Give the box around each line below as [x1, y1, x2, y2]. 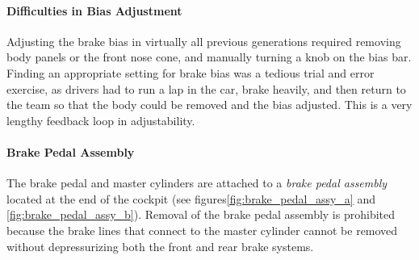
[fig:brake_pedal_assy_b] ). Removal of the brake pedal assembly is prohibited [6, 206, 396, 223]
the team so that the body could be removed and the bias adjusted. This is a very [6, 96, 413, 113]
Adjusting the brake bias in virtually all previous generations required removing [6, 32, 401, 49]
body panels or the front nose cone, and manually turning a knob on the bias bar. [6, 48, 412, 65]
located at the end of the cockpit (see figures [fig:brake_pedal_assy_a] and [6, 190, 375, 207]
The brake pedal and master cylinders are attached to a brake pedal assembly [6, 174, 388, 191]
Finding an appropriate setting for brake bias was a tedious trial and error [6, 64, 375, 81]
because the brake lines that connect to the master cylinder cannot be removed [6, 221, 398, 238]
